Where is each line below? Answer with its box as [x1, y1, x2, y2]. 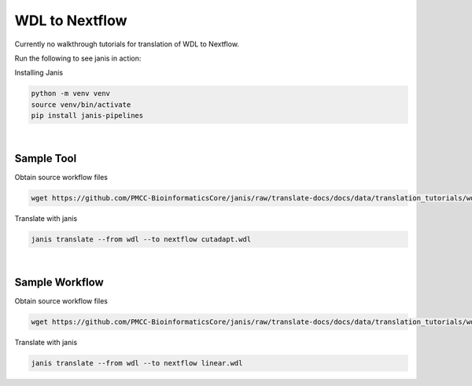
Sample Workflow [14, 275, 104, 289]
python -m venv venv [31, 89, 110, 98]
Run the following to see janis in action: [14, 53, 142, 63]
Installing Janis [14, 68, 63, 78]
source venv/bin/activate [31, 100, 131, 109]
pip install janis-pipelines [31, 111, 144, 120]
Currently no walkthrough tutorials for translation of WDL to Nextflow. [14, 39, 240, 49]
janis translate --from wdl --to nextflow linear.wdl [31, 358, 243, 367]
